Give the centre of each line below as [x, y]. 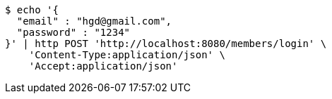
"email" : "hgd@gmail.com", [94, 21]
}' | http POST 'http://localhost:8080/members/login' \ [166, 44]
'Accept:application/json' [103, 66]
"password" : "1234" [73, 32]
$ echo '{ [32, 10]
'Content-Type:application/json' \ [127, 55]
